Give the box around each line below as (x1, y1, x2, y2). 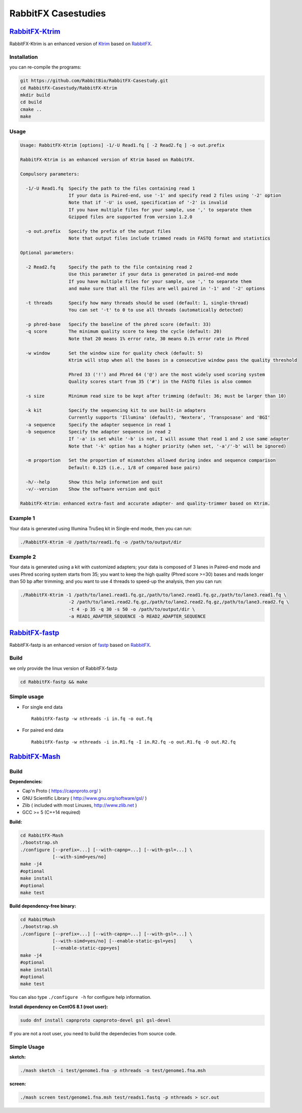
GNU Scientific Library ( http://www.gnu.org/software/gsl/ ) (22, 795, 147, 801)
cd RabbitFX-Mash (20, 832, 64, 838)
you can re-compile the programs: (9, 64, 82, 70)
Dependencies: (9, 778, 43, 784)
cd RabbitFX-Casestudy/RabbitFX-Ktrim (20, 85, 117, 91)
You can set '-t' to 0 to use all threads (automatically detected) (68, 307, 244, 313)
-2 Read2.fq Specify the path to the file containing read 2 (26, 264, 193, 270)
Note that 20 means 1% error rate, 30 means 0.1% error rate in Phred (68, 336, 249, 341)
